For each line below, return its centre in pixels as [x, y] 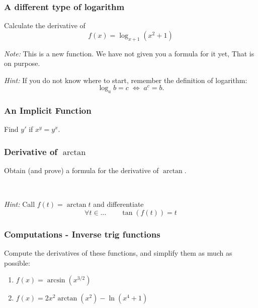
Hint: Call [20, 204]
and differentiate [118, 204]
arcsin [56, 281]
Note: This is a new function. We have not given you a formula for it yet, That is [129, 53]
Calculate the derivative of [45, 25]
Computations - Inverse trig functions [82, 234]
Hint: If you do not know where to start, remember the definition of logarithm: [126, 80]
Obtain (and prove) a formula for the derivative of [81, 170]
